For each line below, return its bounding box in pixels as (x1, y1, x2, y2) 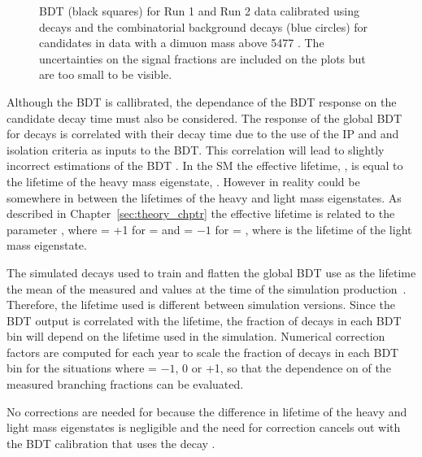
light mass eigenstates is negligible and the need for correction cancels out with (7, 419, 401, 436)
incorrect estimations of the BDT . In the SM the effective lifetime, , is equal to (7, 157, 403, 174)
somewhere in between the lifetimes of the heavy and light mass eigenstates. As (7, 189, 402, 206)
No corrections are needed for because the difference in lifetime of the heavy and (7, 403, 407, 420)
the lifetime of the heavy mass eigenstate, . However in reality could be (7, 172, 360, 189)
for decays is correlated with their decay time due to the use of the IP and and (7, 125, 399, 142)
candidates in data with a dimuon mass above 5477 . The (39, 34, 324, 51)
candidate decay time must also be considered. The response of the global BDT (7, 109, 402, 126)
